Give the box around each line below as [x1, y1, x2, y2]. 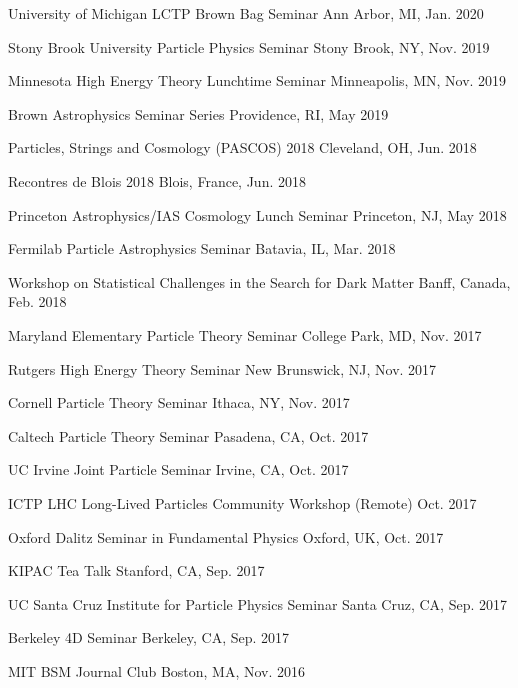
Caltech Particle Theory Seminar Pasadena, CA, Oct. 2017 [8, 425, 369, 446]
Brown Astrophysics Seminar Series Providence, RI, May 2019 [8, 103, 389, 124]
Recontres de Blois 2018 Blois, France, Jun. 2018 [8, 170, 306, 191]
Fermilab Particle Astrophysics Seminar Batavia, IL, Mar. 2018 [8, 238, 396, 259]
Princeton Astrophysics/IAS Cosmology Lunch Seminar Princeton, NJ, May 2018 [8, 204, 507, 225]
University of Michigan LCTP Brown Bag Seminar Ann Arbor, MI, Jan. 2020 [8, 3, 484, 23]
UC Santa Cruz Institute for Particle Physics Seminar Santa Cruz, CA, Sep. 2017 [8, 593, 507, 614]
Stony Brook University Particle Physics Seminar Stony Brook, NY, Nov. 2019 [8, 36, 490, 57]
